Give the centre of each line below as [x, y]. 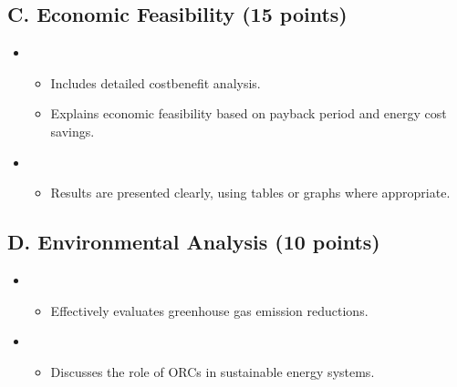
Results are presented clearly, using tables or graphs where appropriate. [250, 193]
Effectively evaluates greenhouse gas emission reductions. [209, 310]
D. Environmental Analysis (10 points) [194, 242]
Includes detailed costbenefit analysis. [156, 82]
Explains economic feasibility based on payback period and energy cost [249, 113]
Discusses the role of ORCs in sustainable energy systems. [213, 371]
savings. [73, 131]
